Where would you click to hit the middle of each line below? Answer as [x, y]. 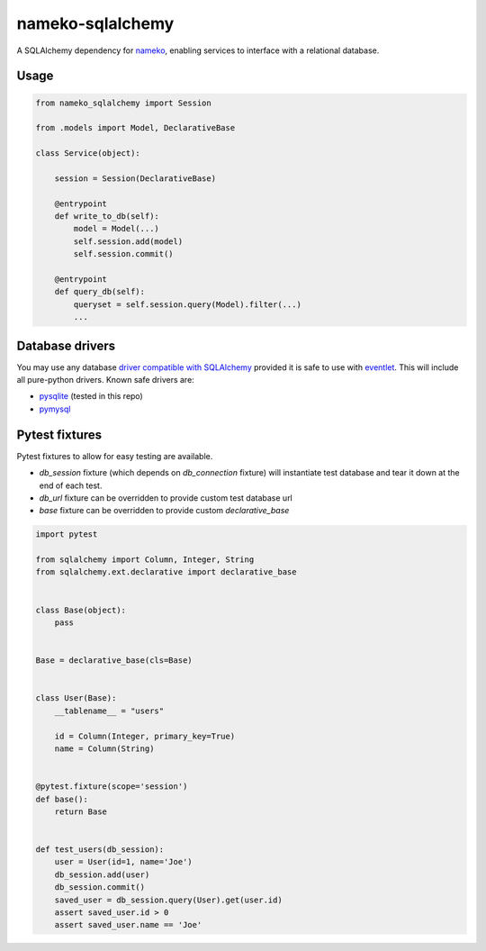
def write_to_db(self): [107, 217]
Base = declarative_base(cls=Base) [114, 661]
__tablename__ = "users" [109, 711]
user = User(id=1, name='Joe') [123, 862]
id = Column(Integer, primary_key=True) [145, 736]
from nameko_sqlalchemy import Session [123, 103]
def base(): [62, 799]
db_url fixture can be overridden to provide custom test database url [166, 498]
